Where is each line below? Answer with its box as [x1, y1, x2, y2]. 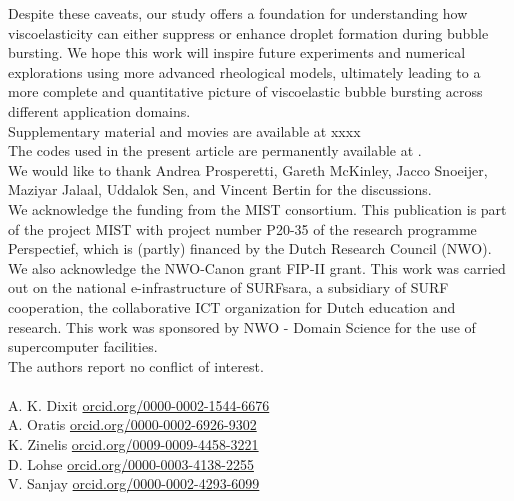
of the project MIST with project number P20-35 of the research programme [8, 218, 477, 239]
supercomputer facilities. [8, 336, 158, 357]
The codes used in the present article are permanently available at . [8, 140, 422, 161]
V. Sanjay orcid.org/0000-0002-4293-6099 [8, 473, 260, 494]
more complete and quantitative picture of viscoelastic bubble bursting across [8, 81, 483, 102]
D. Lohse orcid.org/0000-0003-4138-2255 [8, 453, 254, 474]
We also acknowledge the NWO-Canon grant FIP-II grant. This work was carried [8, 257, 506, 278]
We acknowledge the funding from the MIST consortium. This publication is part [8, 198, 507, 219]
